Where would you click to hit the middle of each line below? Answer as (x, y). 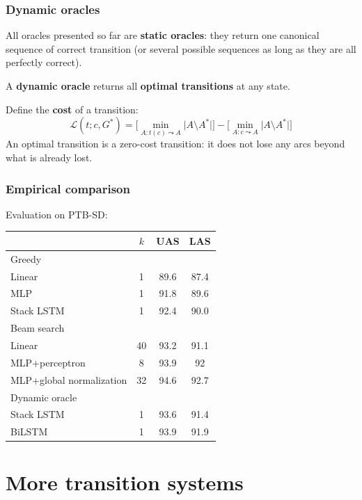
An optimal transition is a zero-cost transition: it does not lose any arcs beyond (175, 144)
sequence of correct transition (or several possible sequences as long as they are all (181, 48)
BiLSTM (29, 432)
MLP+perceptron (48, 362)
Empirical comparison (68, 188)
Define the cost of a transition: (72, 109)
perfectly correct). (44, 62)
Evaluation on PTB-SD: (57, 214)
